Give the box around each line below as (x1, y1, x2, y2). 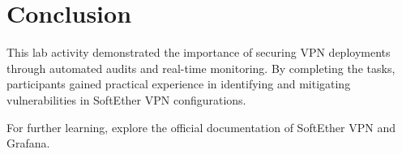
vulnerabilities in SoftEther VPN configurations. (6, 91, 246, 108)
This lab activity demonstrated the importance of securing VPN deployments (6, 44, 391, 61)
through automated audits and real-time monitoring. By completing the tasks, (6, 59, 396, 76)
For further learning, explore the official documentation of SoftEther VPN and (6, 118, 396, 135)
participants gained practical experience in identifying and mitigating (6, 75, 351, 92)
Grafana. (6, 135, 50, 152)
